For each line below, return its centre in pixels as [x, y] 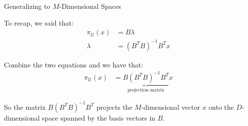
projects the [114, 107]
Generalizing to [27, 6]
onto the [221, 107]
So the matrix [25, 107]
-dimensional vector [170, 107]
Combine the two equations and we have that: [74, 64]
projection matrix [146, 90]
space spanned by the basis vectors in [99, 117]
